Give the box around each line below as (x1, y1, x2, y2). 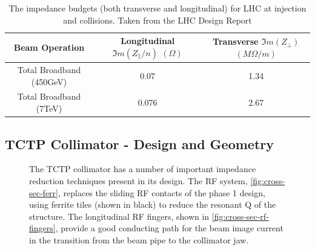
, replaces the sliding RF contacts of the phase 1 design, (58, 186, 265, 199)
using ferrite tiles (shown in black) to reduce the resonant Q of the (29, 198, 276, 211)
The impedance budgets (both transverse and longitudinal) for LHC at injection (8, 2, 307, 14)
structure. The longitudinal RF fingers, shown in (29, 210, 210, 222)
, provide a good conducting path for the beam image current (55, 222, 283, 234)
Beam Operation (13, 41, 85, 54)
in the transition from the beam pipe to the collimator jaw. (29, 233, 249, 246)
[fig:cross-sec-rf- (211, 210, 269, 222)
